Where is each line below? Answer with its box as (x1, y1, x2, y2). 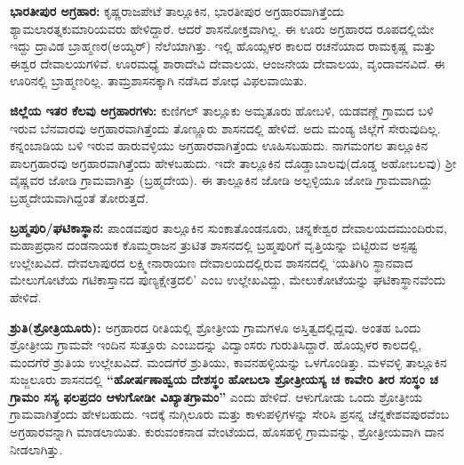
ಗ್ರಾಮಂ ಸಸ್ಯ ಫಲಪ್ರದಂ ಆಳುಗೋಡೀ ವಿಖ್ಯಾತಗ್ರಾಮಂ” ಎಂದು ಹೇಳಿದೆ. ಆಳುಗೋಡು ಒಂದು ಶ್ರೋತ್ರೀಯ (10, 387, 423, 405)
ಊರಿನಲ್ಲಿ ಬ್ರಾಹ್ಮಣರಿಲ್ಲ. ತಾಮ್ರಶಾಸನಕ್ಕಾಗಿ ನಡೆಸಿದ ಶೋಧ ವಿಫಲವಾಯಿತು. (10, 71, 308, 90)
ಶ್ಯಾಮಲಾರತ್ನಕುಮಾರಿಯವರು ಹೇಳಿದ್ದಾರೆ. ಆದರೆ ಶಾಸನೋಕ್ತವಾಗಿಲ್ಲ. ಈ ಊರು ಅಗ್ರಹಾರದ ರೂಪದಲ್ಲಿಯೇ (10, 19, 435, 37)
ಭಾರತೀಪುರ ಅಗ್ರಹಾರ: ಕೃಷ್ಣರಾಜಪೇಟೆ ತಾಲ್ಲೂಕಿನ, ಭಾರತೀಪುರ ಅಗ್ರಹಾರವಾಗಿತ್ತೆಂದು (10, 2, 345, 20)
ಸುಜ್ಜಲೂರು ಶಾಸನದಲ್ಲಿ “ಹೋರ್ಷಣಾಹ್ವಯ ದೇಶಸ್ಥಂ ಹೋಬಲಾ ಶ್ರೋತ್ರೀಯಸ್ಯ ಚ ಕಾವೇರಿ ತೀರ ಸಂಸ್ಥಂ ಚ (10, 370, 438, 389)
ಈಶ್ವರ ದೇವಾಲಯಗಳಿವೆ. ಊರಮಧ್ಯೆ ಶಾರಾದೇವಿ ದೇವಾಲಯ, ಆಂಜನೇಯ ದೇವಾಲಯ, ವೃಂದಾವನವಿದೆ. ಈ (10, 53, 445, 72)
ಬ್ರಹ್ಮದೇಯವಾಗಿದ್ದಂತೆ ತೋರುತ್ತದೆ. (10, 188, 148, 206)
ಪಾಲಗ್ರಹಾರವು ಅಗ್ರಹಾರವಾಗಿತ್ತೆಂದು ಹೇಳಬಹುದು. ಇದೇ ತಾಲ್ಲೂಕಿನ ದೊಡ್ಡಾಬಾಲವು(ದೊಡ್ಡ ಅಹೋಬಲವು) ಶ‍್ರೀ (10, 153, 457, 172)
